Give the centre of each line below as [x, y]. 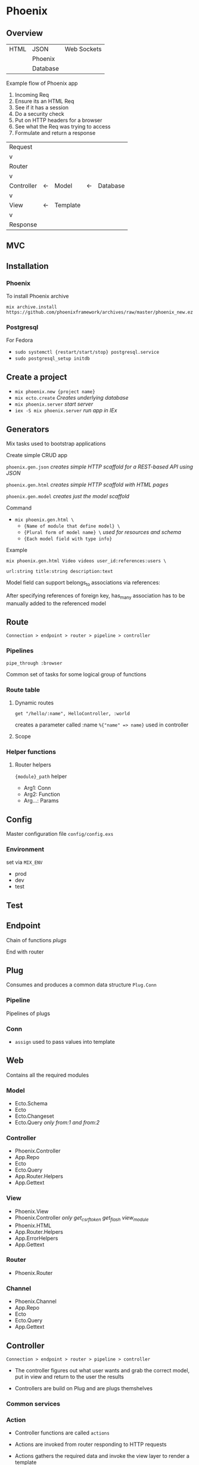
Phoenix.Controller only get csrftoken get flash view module [82, 1218]
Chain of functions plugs [36, 940]
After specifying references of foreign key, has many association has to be [96, 596]
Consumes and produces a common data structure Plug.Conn [81, 985]
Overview [25, 33]
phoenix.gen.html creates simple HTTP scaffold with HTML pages [87, 485]
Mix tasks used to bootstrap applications [56, 444]
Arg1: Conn [37, 788]
